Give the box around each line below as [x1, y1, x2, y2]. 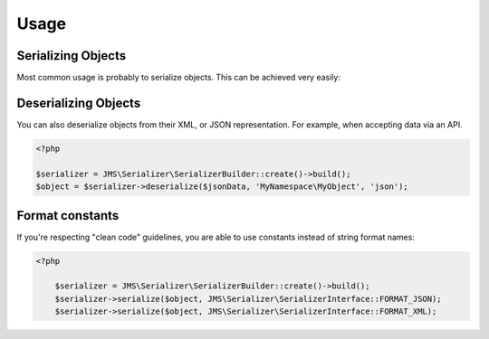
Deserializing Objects [16, 95, 141, 110]
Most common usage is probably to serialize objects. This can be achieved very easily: [16, 72, 341, 83]
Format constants [16, 208, 120, 223]
